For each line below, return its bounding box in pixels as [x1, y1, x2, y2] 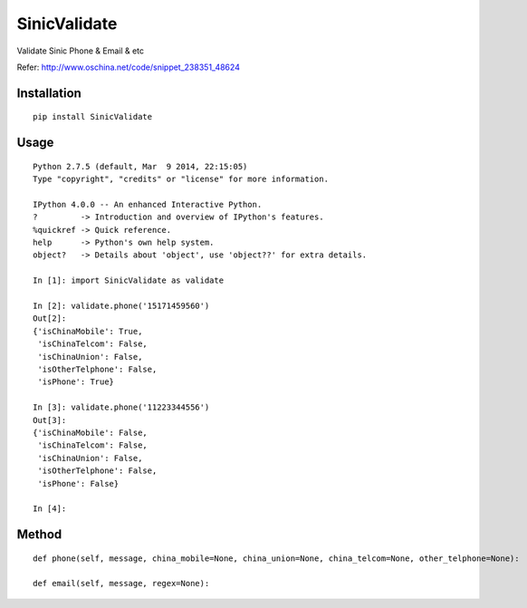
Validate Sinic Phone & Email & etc [16, 45, 145, 56]
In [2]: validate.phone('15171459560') [33, 301, 210, 312]
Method [16, 526, 62, 543]
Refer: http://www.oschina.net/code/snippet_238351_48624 [16, 62, 240, 72]
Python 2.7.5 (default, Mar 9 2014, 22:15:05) [33, 161, 248, 171]
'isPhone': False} [37, 478, 120, 488]
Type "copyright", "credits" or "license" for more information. [33, 174, 330, 185]
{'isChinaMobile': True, [33, 326, 143, 336]
